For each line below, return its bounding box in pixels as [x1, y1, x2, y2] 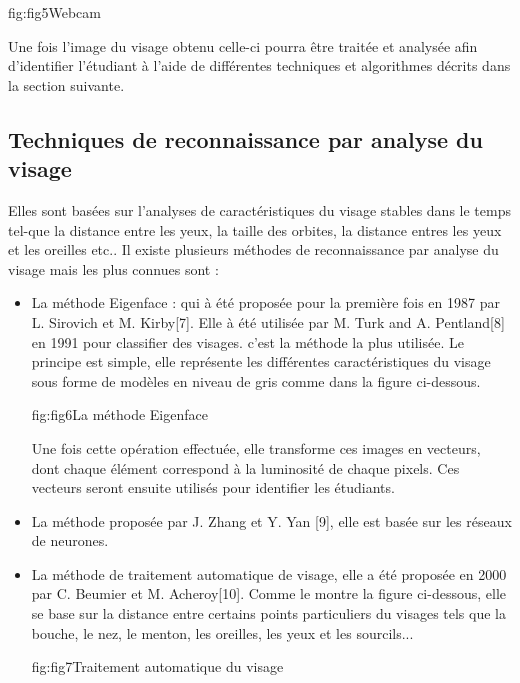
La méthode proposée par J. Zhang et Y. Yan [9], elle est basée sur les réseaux [31, 510, 512, 531]
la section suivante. [8, 74, 125, 95]
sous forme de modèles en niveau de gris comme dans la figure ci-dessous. [31, 370, 481, 391]
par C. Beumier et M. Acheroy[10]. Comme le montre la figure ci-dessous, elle [31, 583, 507, 604]
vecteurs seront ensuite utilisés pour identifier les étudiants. [31, 477, 395, 498]
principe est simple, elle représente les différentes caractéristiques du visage [31, 351, 491, 372]
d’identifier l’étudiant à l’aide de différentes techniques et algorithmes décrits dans [8, 55, 511, 76]
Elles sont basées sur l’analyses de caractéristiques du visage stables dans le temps [8, 199, 511, 220]
